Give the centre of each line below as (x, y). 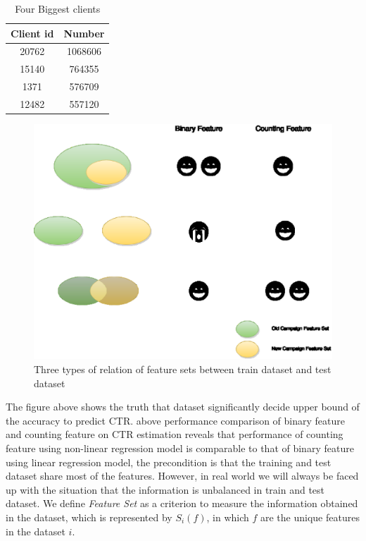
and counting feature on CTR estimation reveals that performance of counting (175, 434)
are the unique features (310, 517)
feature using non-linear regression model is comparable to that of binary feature (180, 448)
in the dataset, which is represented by (89, 517)
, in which (228, 517)
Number (84, 33)
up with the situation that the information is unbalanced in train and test (165, 489)
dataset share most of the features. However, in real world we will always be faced (182, 476)
